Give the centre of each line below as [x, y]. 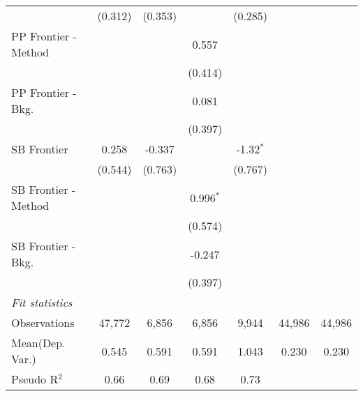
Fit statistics [42, 302]
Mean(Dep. [38, 343]
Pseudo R [35, 379]
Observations [43, 322]
